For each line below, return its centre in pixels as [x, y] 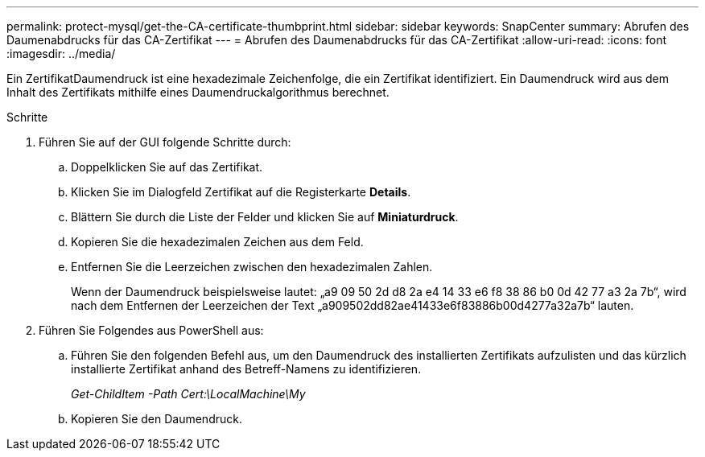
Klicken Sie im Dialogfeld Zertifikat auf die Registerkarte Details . [241, 192]
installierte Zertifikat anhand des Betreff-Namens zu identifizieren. [246, 369]
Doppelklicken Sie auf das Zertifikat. [167, 167]
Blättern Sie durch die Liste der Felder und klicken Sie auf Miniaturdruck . [265, 217]
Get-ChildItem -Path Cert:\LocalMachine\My [188, 394]
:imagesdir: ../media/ [61, 54]
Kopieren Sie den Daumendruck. [157, 419]
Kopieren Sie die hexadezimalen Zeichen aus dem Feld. [217, 242]
